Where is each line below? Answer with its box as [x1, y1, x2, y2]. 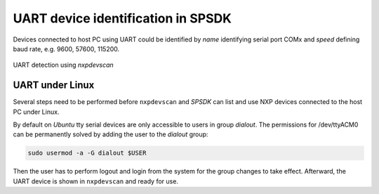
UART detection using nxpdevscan [13, 60, 114, 70]
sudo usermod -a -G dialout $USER [27, 149, 147, 157]
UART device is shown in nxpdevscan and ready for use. [13, 176, 179, 186]
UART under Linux [13, 79, 95, 91]
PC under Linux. [13, 108, 60, 116]
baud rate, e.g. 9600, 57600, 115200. [13, 44, 120, 53]
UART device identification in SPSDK [13, 11, 232, 26]
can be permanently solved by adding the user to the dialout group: [13, 130, 208, 138]
